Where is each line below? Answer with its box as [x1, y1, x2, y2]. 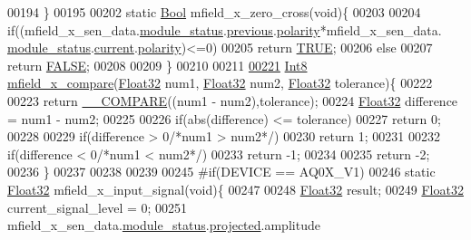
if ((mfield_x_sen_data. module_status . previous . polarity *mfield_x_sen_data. [7, 20, 442, 39]
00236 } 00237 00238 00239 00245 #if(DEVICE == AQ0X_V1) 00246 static [7, 162, 436, 181]
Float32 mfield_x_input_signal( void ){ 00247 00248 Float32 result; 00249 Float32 [7, 179, 464, 198]
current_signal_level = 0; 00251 [7, 197, 188, 216]
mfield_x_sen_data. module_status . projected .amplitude [7, 216, 320, 235]
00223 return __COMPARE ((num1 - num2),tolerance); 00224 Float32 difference [7, 91, 458, 110]
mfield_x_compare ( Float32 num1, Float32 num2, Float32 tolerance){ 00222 [7, 73, 433, 92]
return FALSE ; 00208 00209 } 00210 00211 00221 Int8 [7, 55, 308, 74]
